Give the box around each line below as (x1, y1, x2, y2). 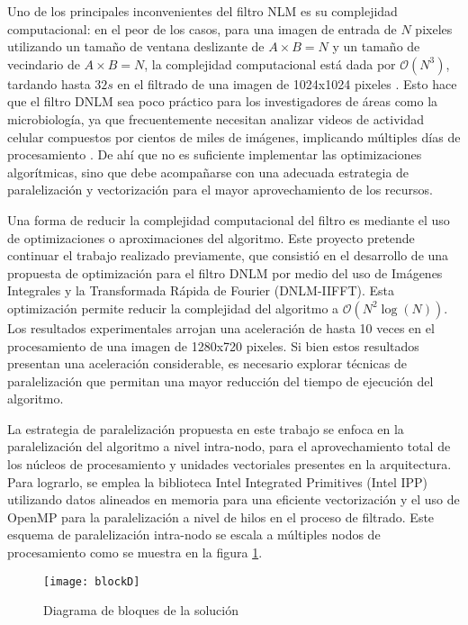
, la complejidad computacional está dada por (144, 54, 396, 73)
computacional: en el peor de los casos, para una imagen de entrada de (7, 19, 397, 38)
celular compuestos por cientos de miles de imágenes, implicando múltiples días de (7, 127, 461, 146)
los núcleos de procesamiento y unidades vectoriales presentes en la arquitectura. (7, 455, 452, 474)
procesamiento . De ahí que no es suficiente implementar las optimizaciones (7, 145, 422, 164)
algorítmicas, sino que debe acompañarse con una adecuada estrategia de (7, 162, 409, 181)
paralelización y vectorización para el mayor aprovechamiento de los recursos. (7, 180, 433, 199)
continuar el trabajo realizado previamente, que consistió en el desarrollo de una (7, 246, 449, 265)
